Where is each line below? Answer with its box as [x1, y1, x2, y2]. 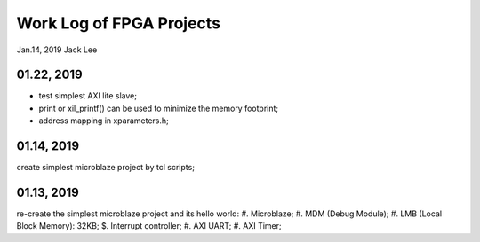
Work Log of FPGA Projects [16, 13, 221, 33]
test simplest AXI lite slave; [38, 90, 138, 101]
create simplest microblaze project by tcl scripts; [16, 162, 196, 173]
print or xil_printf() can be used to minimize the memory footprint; [38, 103, 279, 113]
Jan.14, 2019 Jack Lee [16, 44, 98, 55]
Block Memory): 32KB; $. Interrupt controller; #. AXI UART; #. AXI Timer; [16, 221, 282, 231]
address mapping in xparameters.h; [38, 115, 169, 126]
